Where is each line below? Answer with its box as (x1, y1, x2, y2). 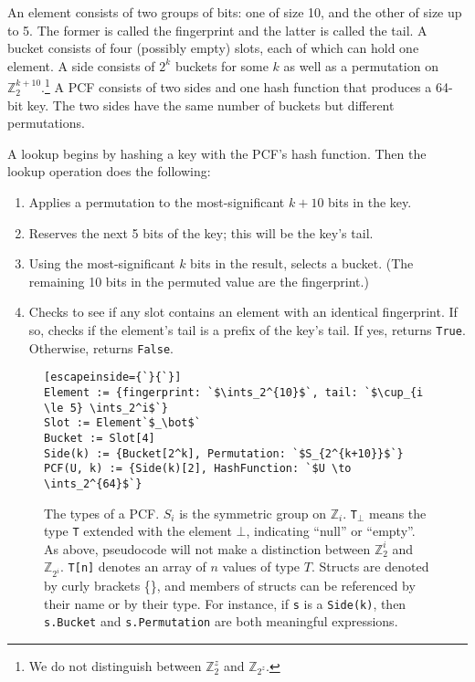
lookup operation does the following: (7, 162, 211, 181)
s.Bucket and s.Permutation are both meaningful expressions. (44, 612, 398, 631)
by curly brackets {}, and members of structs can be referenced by (44, 576, 416, 595)
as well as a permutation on (283, 56, 438, 75)
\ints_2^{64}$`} (44, 477, 142, 490)
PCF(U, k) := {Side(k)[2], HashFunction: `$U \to (44, 462, 352, 476)
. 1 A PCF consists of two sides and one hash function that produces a (41, 75, 432, 97)
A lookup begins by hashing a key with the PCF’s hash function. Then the (7, 143, 427, 163)
